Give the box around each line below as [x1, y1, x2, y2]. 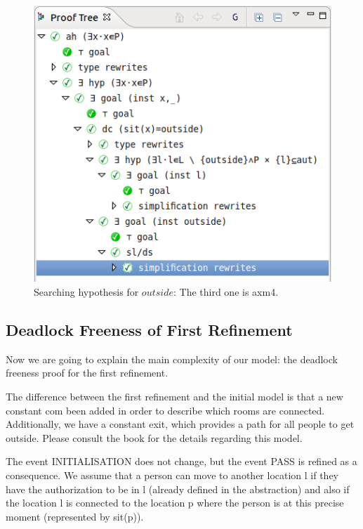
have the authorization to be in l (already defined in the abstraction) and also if [6, 481, 350, 496]
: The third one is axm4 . [173, 285, 279, 299]
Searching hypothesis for [34, 285, 139, 299]
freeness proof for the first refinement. [6, 365, 169, 380]
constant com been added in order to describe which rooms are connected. [6, 403, 325, 417]
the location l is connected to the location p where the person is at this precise [6, 495, 344, 510]
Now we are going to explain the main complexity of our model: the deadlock [6, 351, 338, 366]
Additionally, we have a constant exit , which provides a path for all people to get [6, 417, 355, 431]
